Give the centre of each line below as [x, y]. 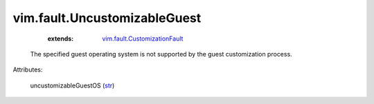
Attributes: [28, 70]
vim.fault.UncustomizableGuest [107, 18]
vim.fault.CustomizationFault [143, 39]
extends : [61, 39]
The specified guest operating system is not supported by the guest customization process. [161, 54]
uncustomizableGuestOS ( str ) [72, 85]
